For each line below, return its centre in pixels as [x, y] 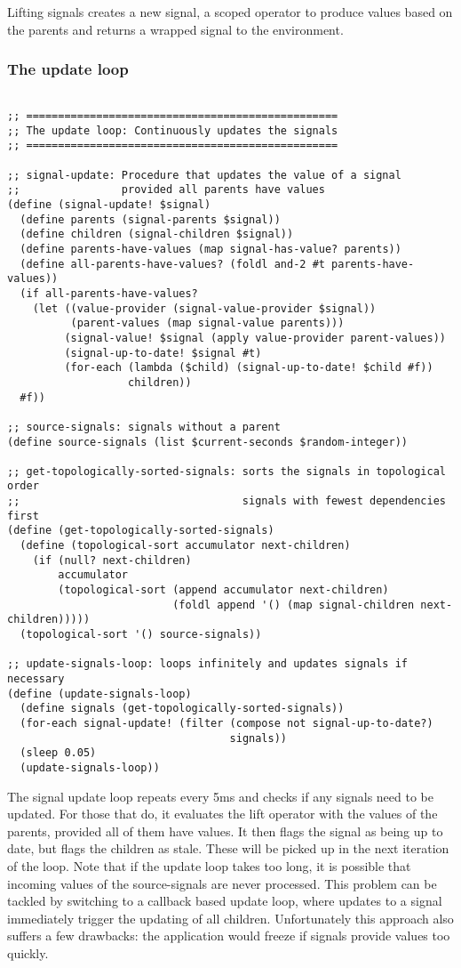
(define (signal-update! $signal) [109, 205]
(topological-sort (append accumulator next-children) [223, 590]
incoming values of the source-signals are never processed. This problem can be [222, 883]
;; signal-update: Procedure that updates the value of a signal [204, 175]
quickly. [28, 952]
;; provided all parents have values [166, 190]
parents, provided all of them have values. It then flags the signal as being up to [225, 831]
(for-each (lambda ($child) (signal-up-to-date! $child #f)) [249, 368]
